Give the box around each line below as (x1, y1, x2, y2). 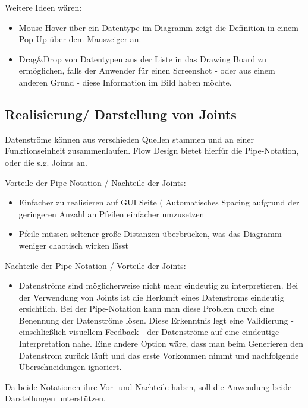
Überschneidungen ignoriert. (18, 360, 122, 373)
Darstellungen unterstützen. (5, 392, 106, 404)
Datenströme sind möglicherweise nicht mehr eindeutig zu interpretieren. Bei (18, 279, 298, 292)
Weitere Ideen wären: (5, 1, 82, 13)
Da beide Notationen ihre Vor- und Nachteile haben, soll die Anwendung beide (5, 380, 292, 393)
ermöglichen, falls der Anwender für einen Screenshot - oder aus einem (18, 64, 275, 77)
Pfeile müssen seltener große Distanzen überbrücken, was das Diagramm (18, 227, 282, 240)
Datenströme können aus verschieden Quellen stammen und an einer (5, 132, 254, 145)
